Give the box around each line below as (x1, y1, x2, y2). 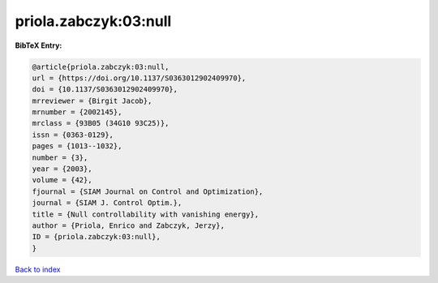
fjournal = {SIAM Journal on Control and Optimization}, (32, 187, 264, 196)
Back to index (15, 264, 61, 274)
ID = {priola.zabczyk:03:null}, (32, 232, 161, 242)
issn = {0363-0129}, (32, 130, 114, 139)
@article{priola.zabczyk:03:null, (32, 62, 170, 71)
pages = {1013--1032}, (32, 142, 122, 151)
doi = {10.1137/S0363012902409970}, (32, 85, 178, 94)
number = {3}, (32, 152, 88, 162)
